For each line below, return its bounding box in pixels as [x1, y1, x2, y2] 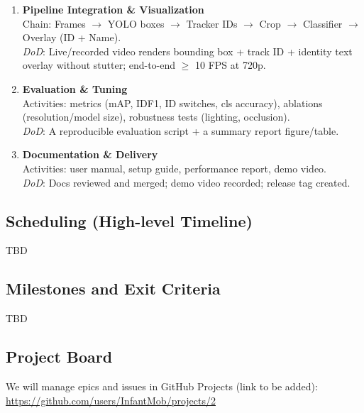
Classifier [302, 16, 343, 31]
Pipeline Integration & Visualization [22, 2, 204, 16]
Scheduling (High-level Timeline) [6, 209, 253, 231]
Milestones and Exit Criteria [6, 277, 221, 299]
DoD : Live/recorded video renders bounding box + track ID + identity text [22, 43, 353, 58]
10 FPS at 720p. [195, 57, 266, 72]
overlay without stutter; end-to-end [22, 57, 176, 72]
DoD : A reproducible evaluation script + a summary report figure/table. [22, 123, 339, 138]
